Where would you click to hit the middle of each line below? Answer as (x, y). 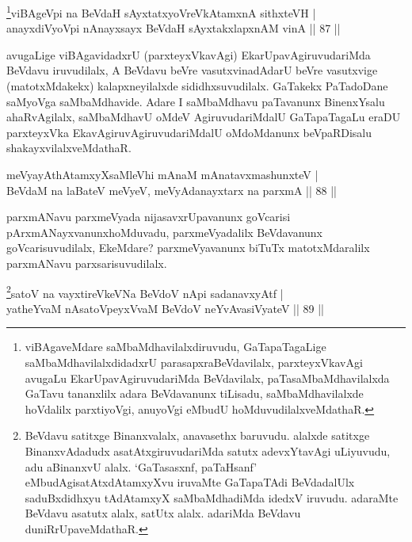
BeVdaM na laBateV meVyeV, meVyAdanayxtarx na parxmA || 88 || (172, 190)
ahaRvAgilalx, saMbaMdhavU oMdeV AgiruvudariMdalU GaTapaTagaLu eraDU (204, 117)
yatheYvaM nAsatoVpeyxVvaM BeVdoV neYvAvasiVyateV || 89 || (165, 308)
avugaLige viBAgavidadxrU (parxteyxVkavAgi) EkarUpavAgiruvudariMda (189, 54)
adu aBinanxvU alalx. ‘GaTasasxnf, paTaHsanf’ (141, 466)
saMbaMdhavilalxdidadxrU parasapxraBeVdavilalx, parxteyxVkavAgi (194, 362)
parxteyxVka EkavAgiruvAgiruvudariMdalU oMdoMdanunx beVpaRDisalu (189, 132)
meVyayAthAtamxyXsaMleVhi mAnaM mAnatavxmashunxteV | (162, 174)
